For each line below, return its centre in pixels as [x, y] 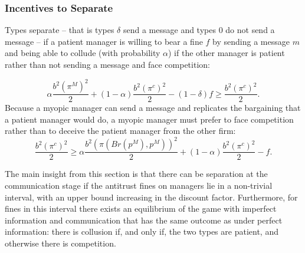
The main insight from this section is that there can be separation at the [136, 174]
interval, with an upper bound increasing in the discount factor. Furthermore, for [151, 197]
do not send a [250, 30]
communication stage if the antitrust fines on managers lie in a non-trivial [139, 185]
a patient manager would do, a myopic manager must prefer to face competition [149, 119]
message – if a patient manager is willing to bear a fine [104, 41]
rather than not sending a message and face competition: [107, 64]
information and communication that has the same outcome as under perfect [144, 220]
